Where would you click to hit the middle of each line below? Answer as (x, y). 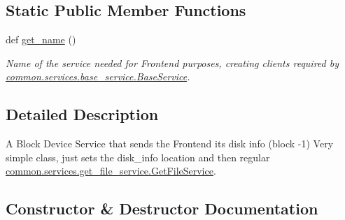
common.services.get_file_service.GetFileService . (111, 171)
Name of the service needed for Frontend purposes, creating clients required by (172, 63)
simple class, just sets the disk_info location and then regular (138, 157)
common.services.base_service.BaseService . (98, 76)
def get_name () (41, 39)
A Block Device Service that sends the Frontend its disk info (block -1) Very (170, 144)
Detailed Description (82, 114)
